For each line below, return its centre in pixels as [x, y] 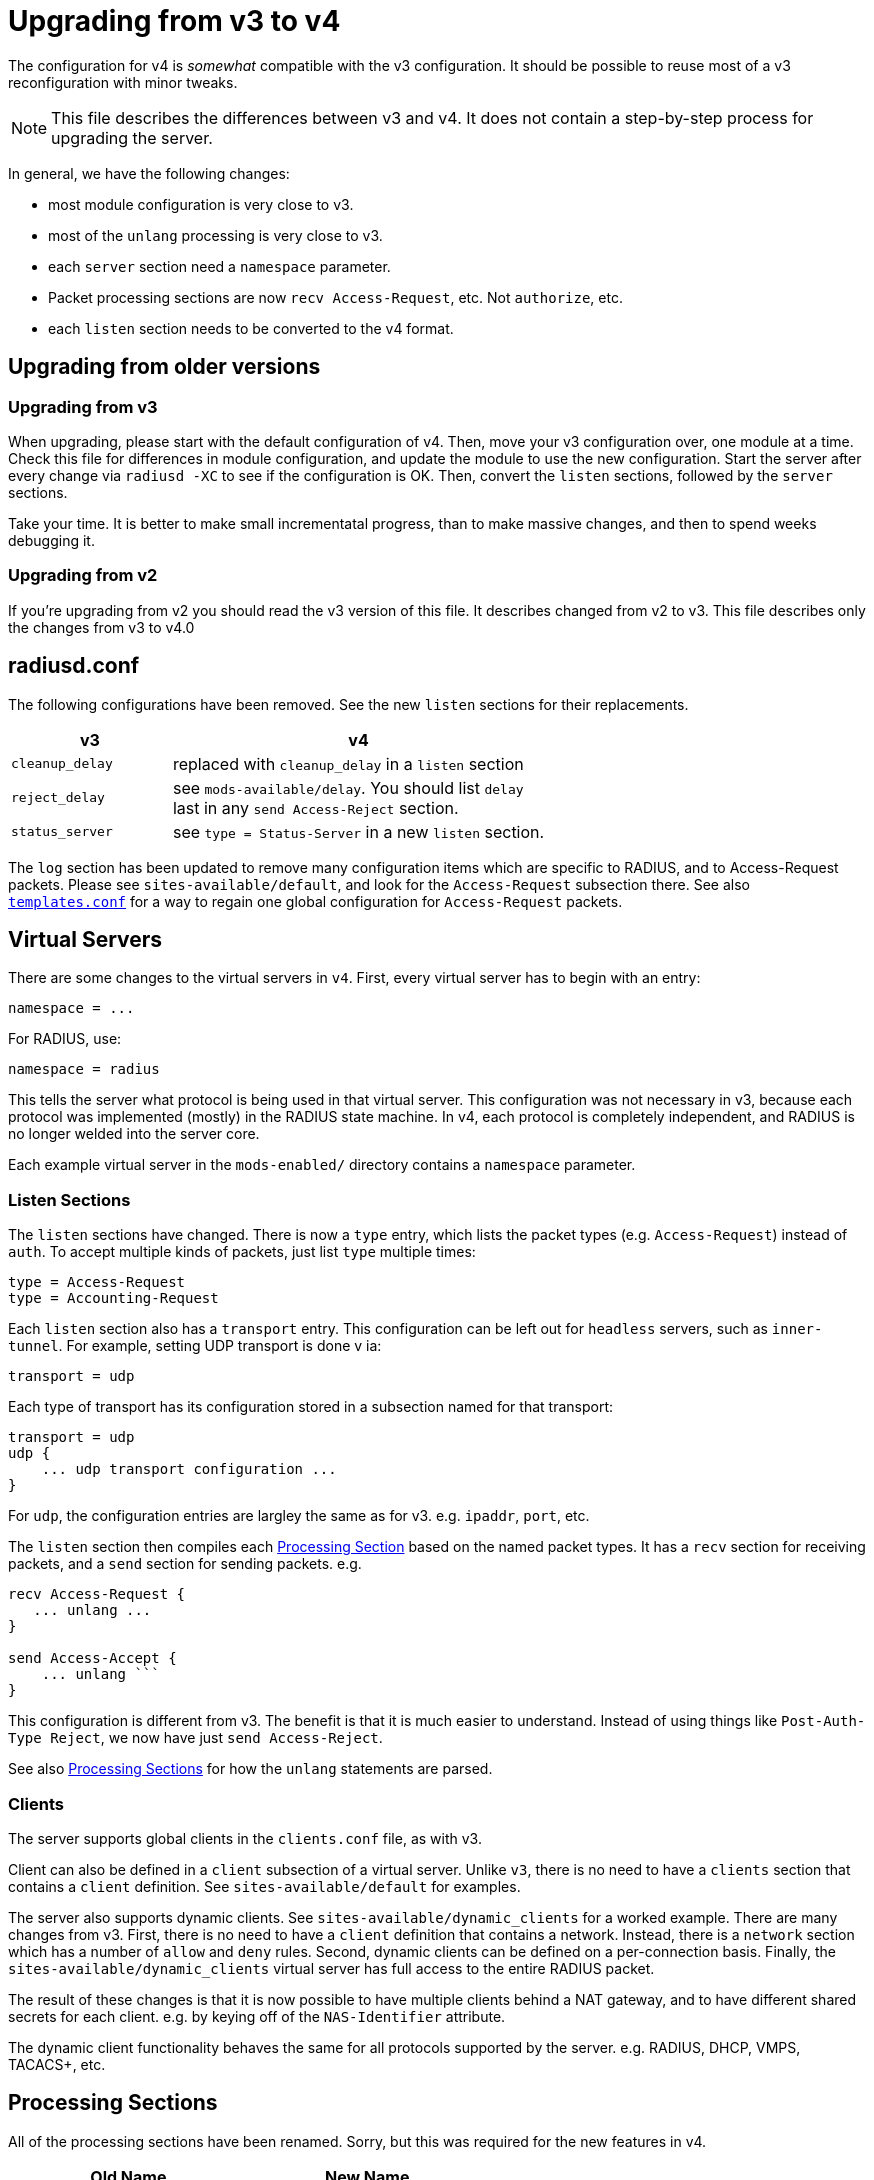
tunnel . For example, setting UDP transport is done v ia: [195, 1346]
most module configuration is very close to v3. [201, 204]
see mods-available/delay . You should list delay [348, 787]
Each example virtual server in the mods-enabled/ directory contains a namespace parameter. [322, 1165]
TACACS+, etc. [57, 2064]
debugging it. [51, 540]
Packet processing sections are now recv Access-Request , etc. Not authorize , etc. [335, 297]
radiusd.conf [74, 666]
